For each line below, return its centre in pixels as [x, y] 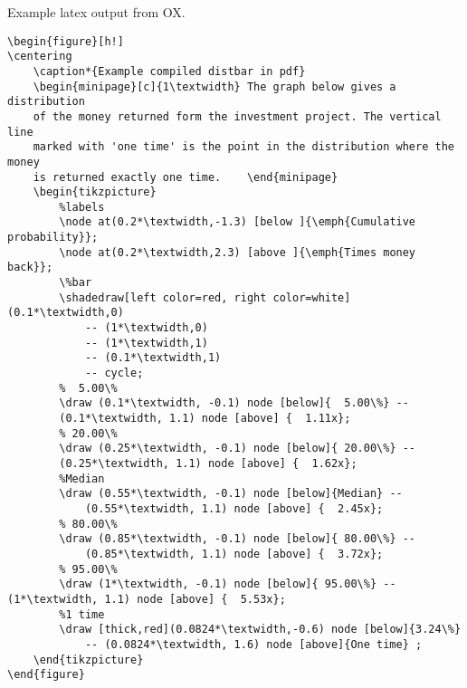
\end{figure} [46, 675]
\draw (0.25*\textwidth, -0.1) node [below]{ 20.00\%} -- [238, 449]
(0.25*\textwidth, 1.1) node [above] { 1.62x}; [208, 463]
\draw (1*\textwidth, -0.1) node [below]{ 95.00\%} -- [228, 584]
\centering [40, 57]
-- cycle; [114, 373]
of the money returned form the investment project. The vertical [237, 116]
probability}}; [53, 238]
